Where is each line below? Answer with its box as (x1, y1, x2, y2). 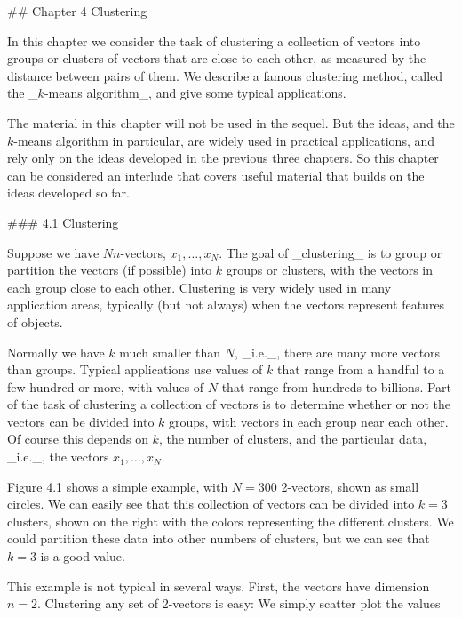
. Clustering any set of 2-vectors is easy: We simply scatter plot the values (37, 594, 441, 613)
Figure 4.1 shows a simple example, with (7, 477, 228, 495)
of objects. (7, 312, 63, 331)
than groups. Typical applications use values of (7, 360, 263, 379)
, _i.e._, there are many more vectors (234, 342, 441, 361)
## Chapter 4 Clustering (7, 2, 147, 20)
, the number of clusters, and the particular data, (158, 429, 427, 448)
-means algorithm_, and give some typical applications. (44, 84, 346, 102)
